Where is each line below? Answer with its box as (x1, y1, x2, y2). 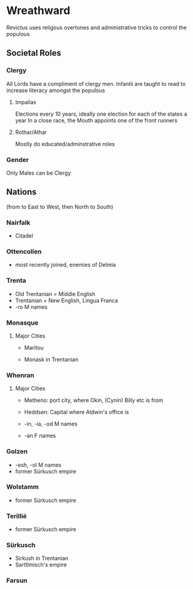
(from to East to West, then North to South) (6, 203, 113, 210)
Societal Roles (6, 48, 62, 58)
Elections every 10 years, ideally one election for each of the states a (15, 110, 188, 118)
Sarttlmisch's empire (15, 561, 67, 568)
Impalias (15, 98, 36, 105)
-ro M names (15, 303, 48, 311)
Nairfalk (6, 218, 30, 227)
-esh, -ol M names (15, 461, 62, 468)
